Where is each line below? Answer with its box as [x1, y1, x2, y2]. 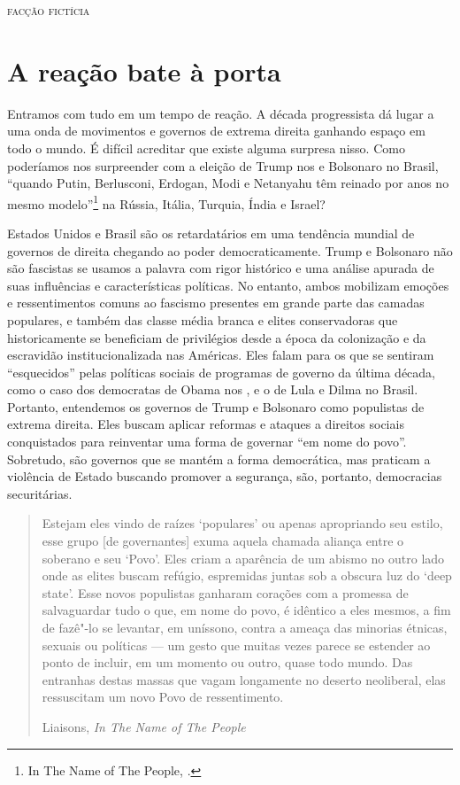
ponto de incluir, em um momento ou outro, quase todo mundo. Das [42, 653, 413, 672]
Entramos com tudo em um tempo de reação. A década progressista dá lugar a [7, 104, 434, 122]
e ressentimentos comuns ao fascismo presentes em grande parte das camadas [7, 293, 425, 312]
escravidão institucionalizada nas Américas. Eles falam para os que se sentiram [7, 346, 434, 364]
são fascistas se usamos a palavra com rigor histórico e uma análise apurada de [7, 259, 434, 277]
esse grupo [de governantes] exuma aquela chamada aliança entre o [42, 532, 404, 550]
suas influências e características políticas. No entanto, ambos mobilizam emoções [7, 276, 449, 294]
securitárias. [7, 484, 73, 502]
